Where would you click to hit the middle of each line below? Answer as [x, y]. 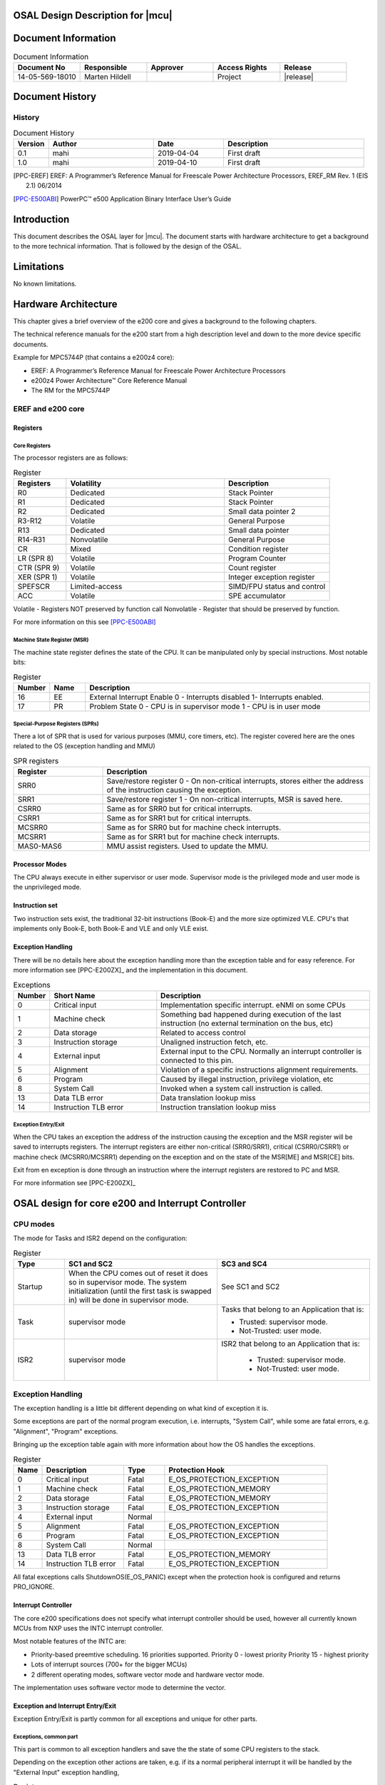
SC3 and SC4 [244, 1264]
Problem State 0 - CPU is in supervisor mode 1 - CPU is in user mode [205, 706]
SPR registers [36, 760]
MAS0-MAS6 [40, 846]
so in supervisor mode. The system [127, 1282]
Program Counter [257, 558]
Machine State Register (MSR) [51, 640]
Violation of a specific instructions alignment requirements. [260, 1070]
